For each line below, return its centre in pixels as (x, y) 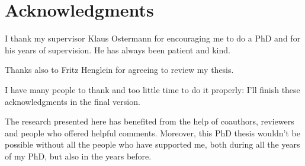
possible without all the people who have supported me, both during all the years (152, 144)
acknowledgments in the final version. (73, 101)
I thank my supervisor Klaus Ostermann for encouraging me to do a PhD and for (153, 38)
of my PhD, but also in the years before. (78, 156)
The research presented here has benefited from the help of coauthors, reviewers (150, 121)
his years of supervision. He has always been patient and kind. (118, 50)
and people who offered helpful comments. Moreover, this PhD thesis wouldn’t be (152, 133)
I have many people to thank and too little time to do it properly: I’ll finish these (152, 89)
